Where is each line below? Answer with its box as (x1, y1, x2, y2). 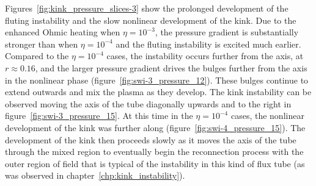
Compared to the (5, 49, 69, 62)
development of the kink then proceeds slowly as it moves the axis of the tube (5, 133, 296, 146)
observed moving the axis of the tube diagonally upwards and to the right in (5, 97, 292, 110)
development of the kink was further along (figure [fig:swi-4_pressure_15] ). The (5, 121, 306, 134)
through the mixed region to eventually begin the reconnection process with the (5, 145, 304, 158)
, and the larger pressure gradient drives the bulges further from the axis (35, 61, 307, 74)
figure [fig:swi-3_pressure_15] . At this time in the (5, 109, 193, 122)
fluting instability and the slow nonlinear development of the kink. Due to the (5, 13, 296, 26)
